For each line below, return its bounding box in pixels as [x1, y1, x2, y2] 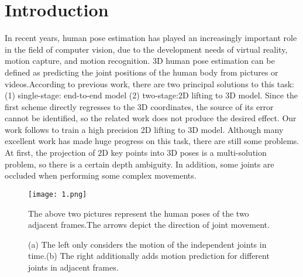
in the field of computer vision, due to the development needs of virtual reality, [5, 43, 288, 55]
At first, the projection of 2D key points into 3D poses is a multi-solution [5, 146, 267, 159]
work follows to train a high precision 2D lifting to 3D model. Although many [5, 123, 284, 135]
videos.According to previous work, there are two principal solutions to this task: [5, 77, 294, 90]
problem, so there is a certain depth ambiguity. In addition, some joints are [5, 158, 274, 170]
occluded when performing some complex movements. [5, 169, 197, 182]
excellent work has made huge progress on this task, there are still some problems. [5, 135, 299, 147]
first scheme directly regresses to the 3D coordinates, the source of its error [5, 100, 274, 112]
